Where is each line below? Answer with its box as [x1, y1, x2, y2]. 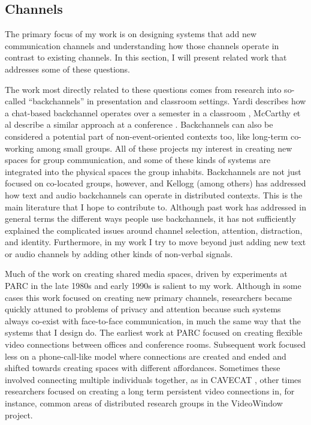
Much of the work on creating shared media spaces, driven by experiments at [5, 267, 288, 280]
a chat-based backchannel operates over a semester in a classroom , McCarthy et [5, 106, 301, 119]
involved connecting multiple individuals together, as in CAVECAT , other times [5, 373, 301, 385]
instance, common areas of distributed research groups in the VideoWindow [5, 397, 283, 409]
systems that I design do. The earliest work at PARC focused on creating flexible [5, 326, 303, 339]
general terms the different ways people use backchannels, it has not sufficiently [5, 212, 296, 225]
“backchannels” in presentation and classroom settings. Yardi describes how [28, 95, 306, 107]
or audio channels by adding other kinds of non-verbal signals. [5, 247, 233, 260]
